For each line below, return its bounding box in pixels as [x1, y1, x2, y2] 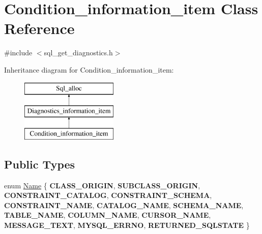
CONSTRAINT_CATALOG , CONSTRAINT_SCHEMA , [4, 190, 212, 200]
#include [4, 47, 33, 58]
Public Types [4, 156, 75, 172]
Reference [4, 18, 75, 39]
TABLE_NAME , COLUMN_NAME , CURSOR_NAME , [4, 210, 211, 220]
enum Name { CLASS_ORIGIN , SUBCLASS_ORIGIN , [4, 180, 200, 190]
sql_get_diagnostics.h [44, 47, 113, 58]
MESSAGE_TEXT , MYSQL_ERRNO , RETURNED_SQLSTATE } [4, 220, 250, 230]
